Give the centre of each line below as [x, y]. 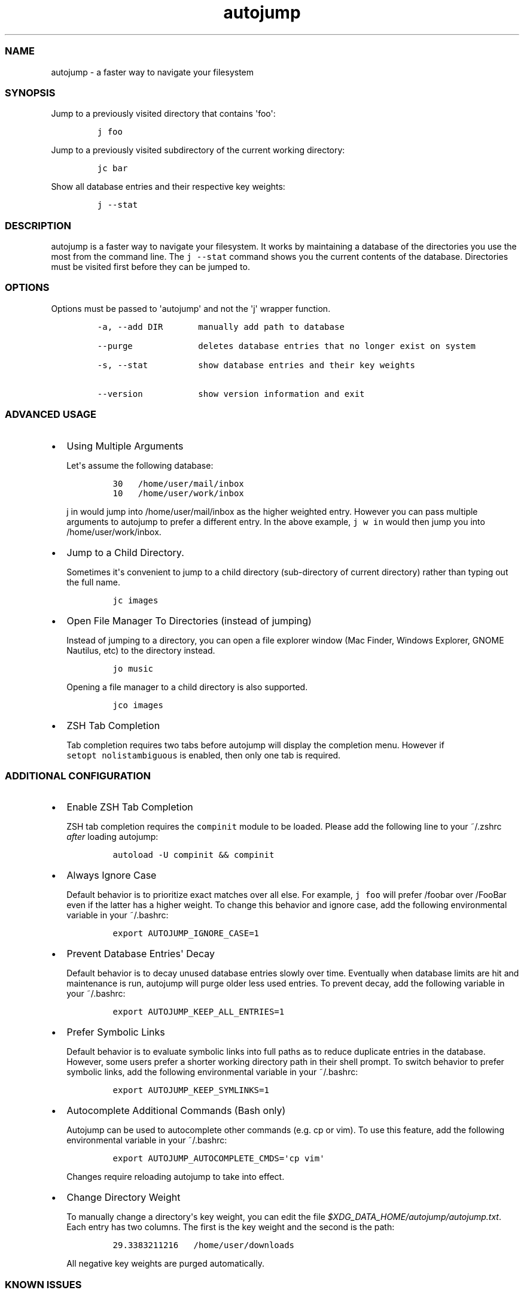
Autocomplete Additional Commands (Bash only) [176, 1111]
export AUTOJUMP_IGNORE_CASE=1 [186, 934]
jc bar [112, 169]
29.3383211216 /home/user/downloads [204, 1245]
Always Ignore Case [112, 875]
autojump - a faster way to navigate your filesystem [153, 72]
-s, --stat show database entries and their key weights [256, 365]
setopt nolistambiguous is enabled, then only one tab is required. [204, 755]
